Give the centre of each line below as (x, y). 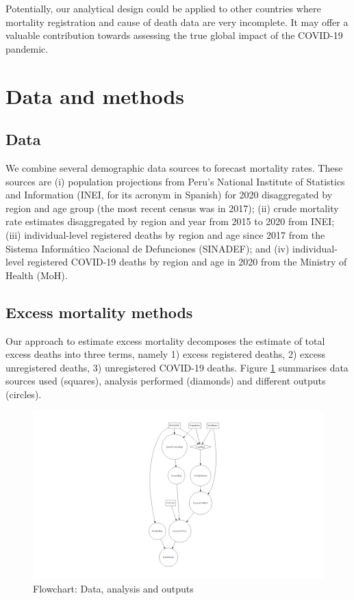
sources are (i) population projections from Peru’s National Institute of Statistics (175, 181)
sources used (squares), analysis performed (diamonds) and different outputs (166, 381)
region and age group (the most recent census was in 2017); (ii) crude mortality (172, 208)
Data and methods (95, 95)
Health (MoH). (37, 275)
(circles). (24, 394)
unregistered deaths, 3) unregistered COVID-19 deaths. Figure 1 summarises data (177, 367)
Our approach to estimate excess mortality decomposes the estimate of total (165, 340)
